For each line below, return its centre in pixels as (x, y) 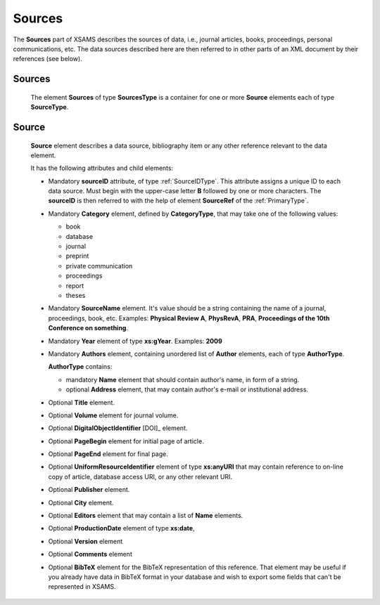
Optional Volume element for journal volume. (113, 415)
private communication (99, 266)
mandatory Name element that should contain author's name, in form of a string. (183, 379)
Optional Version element (85, 541)
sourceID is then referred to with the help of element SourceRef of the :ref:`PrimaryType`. (178, 201)
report (75, 285)
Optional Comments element (90, 554)
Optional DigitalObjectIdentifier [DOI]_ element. (118, 428)
